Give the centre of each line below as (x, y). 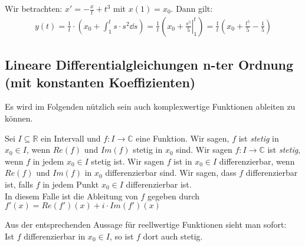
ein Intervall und (71, 138)
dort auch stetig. (173, 236)
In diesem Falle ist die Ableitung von (71, 196)
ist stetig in (259, 138)
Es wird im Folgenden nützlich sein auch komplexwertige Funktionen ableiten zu (150, 106)
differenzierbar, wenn (257, 161)
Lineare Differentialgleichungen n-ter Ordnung (149, 65)
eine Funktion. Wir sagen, (183, 138)
